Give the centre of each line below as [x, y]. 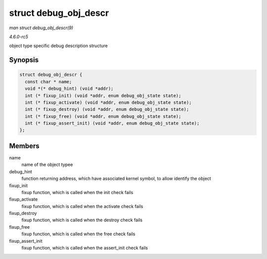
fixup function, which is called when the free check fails [78, 234]
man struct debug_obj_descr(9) [41, 28]
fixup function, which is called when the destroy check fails [82, 220]
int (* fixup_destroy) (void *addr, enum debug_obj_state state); [107, 109]
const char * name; [48, 81]
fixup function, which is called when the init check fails [77, 192]
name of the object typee [47, 165]
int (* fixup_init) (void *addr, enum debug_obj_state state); [103, 96]
